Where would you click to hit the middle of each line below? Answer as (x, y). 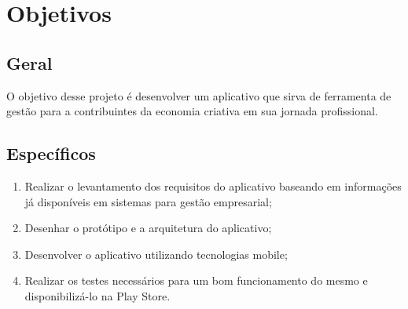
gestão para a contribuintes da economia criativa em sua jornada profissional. (192, 111)
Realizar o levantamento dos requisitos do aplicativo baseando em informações (213, 185)
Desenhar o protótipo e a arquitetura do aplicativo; (148, 228)
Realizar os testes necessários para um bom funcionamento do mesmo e (196, 280)
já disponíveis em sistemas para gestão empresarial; (148, 201)
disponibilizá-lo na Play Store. (97, 295)
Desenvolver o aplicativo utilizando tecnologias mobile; (156, 254)
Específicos (51, 153)
